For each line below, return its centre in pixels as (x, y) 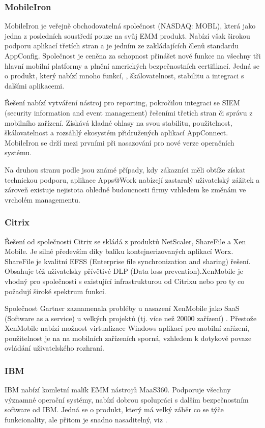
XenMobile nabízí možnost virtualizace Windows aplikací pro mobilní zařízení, (127, 328)
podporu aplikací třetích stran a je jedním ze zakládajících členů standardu (122, 46)
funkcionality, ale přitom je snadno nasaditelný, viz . (86, 420)
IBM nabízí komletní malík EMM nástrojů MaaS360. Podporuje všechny (118, 390)
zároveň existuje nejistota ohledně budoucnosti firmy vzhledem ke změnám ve (125, 190)
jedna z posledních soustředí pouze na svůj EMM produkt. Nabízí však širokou (127, 35)
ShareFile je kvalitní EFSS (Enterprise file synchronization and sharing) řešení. (128, 261)
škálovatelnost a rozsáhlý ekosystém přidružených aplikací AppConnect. (116, 133)
